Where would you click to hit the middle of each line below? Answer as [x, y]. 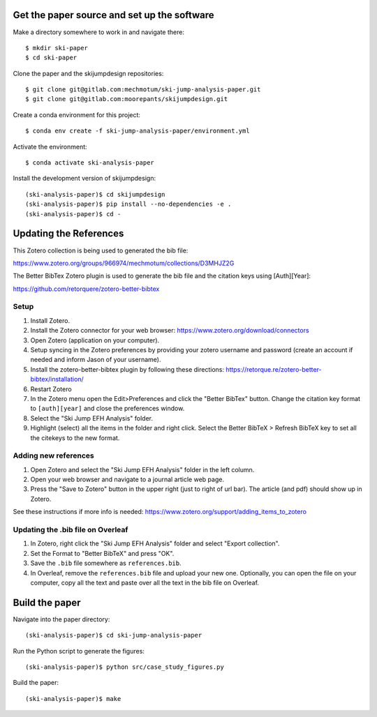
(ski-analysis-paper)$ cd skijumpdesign [95, 194]
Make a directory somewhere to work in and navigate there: [99, 32]
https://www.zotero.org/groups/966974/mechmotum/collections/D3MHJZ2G [124, 263]
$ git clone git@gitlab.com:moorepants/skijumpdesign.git [127, 99]
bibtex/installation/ [57, 379]
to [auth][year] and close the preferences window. [108, 409]
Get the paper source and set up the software [113, 15]
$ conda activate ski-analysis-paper [90, 163]
